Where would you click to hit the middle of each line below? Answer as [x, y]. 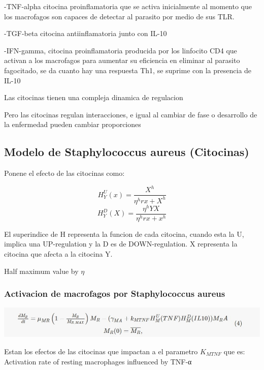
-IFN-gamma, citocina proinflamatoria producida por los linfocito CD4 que [121, 50]
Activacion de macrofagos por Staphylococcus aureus [115, 294]
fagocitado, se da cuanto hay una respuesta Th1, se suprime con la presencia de [128, 70]
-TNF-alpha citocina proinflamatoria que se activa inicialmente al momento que [128, 6]
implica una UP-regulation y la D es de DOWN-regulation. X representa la [121, 244]
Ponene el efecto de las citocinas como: [64, 173]
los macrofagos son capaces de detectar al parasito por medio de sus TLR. [119, 16]
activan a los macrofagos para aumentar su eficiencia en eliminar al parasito [122, 60]
